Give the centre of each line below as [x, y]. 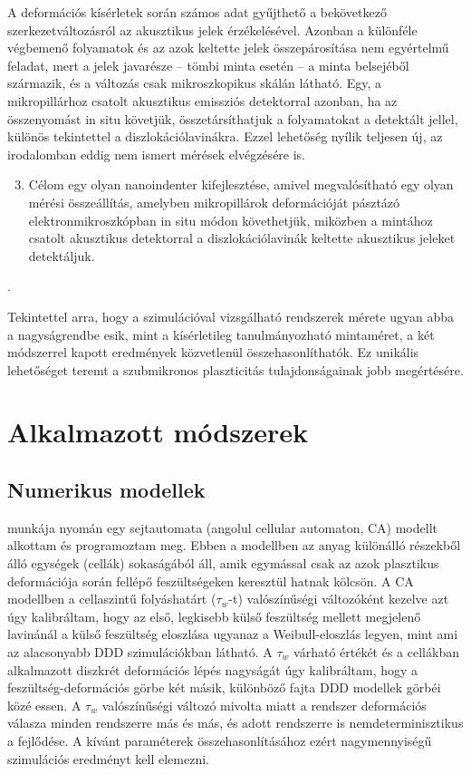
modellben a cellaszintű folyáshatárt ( [112, 599]
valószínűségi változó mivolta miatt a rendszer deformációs [264, 705]
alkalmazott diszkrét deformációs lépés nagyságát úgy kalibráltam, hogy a [213, 669]
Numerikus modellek [106, 490]
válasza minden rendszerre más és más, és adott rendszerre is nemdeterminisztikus [235, 723]
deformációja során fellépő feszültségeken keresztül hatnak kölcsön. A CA [211, 580]
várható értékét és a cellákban [376, 652]
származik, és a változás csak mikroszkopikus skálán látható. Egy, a [194, 83]
